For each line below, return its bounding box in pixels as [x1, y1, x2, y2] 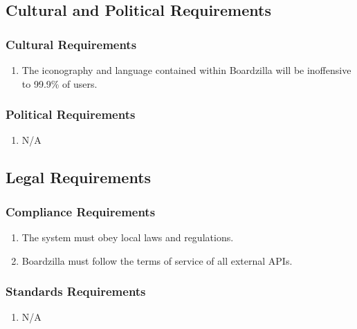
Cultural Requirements [6, 35, 137, 53]
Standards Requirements [6, 283, 146, 300]
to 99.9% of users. [21, 76, 98, 91]
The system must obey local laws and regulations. [21, 230, 234, 244]
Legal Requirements [6, 167, 152, 188]
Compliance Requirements [6, 203, 156, 220]
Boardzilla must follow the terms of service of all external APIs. [21, 253, 293, 267]
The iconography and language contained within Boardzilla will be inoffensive [21, 63, 351, 77]
